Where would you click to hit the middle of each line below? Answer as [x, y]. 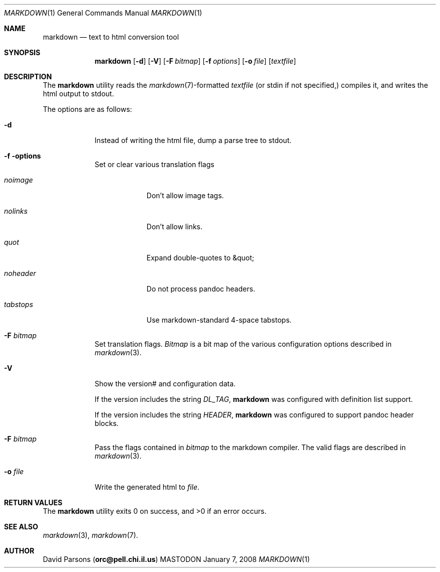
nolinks [16, 211]
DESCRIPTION [28, 77]
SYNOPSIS [22, 52]
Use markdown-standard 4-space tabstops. [219, 320]
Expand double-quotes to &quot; [200, 258]
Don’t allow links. [174, 227]
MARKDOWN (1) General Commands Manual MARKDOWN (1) [103, 13]
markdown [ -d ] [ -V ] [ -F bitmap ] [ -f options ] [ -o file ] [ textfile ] [195, 61]
